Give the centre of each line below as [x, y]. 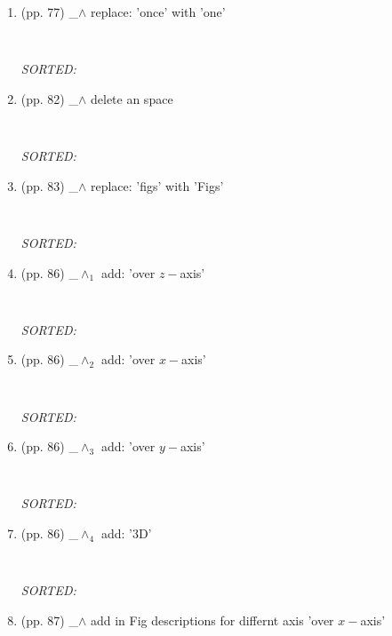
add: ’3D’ [126, 533]
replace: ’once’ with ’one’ [158, 12]
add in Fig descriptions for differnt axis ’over [212, 620]
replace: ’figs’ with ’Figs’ [157, 185]
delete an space [132, 98]
